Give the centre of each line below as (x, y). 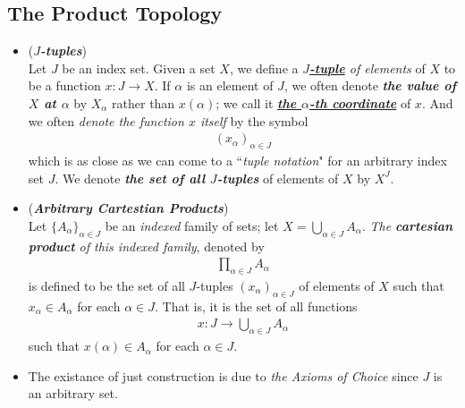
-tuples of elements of (278, 178)
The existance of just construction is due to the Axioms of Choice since (223, 375)
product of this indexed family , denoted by (146, 246)
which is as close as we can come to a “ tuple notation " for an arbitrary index (237, 160)
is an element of (230, 85)
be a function (64, 85)
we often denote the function (106, 120)
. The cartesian (407, 225)
